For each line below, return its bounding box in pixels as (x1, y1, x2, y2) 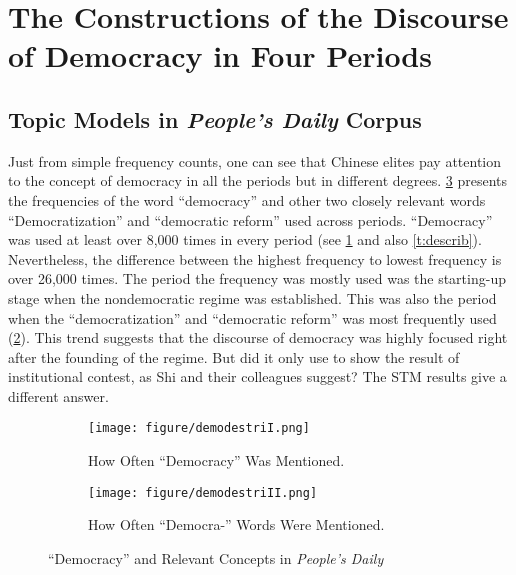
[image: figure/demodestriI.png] (88, 421, 310, 436)
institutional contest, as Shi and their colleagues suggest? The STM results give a (8, 366, 507, 387)
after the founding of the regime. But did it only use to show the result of (8, 346, 460, 367)
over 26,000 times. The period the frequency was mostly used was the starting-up (8, 268, 506, 289)
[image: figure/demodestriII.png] (88, 485, 318, 500)
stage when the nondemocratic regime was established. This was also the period (8, 287, 497, 308)
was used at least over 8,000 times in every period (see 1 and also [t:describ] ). (8, 229, 482, 250)
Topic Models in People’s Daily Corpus (8, 103, 422, 134)
